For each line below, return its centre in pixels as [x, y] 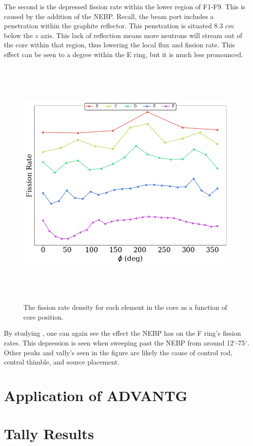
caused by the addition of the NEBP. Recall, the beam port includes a [109, 16]
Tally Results [49, 434]
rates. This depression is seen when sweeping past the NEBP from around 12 [119, 342]
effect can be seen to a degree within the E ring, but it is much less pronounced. [124, 54]
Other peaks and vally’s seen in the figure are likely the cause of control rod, [118, 352]
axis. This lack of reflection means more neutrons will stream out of [141, 35]
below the [19, 35]
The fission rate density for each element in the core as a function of [125, 307]
